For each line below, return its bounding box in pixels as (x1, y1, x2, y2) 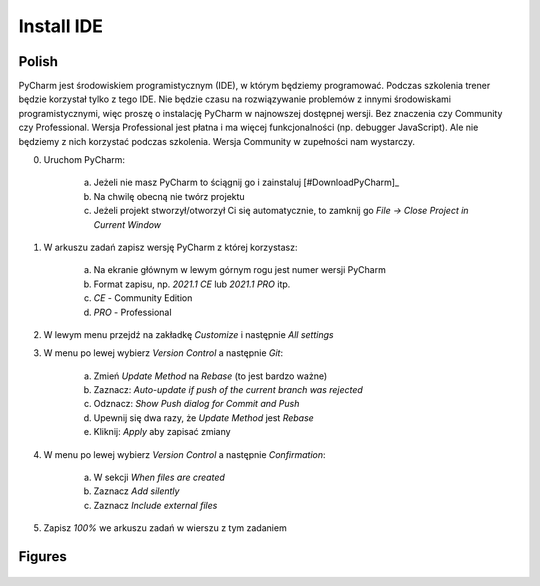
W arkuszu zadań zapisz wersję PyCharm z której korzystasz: (43, 241, 299, 253)
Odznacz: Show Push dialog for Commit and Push (93, 398, 300, 410)
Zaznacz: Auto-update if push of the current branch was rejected (93, 384, 364, 396)
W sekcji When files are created (93, 471, 225, 484)
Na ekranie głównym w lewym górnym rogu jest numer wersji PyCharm (93, 264, 387, 276)
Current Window (93, 218, 162, 230)
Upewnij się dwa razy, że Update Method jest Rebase (93, 411, 314, 424)
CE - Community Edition (93, 292, 193, 304)
